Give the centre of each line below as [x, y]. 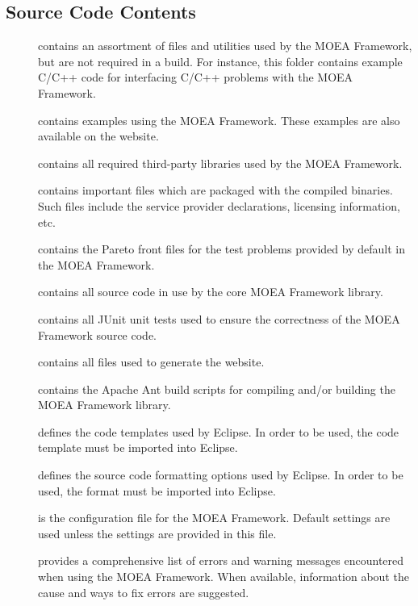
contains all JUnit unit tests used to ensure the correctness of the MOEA [219, 318]
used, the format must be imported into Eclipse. [157, 490]
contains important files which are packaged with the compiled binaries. [215, 190]
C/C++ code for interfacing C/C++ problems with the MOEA [196, 77]
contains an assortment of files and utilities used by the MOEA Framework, [225, 46]
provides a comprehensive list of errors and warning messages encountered [221, 560]
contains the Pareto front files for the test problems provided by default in [222, 249]
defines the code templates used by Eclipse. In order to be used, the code [219, 431]
